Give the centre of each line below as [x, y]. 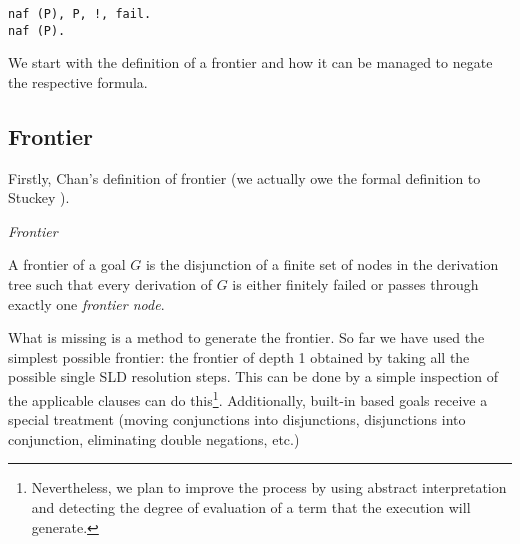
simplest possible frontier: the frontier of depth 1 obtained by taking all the [239, 356]
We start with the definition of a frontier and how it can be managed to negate [250, 62]
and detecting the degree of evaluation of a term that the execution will [251, 507]
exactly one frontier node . [86, 303]
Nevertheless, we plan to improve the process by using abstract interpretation [269, 487]
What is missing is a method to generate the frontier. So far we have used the [246, 337]
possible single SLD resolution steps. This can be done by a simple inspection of [253, 376]
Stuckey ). [39, 197]
